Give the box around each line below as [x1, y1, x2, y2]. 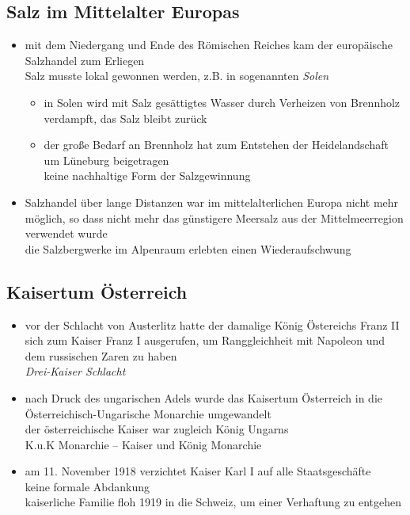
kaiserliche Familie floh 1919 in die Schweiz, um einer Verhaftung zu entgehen [25, 494, 402, 510]
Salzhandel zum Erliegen [25, 51, 145, 68]
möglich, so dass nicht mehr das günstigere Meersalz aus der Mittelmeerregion [25, 209, 404, 226]
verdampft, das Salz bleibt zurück [44, 109, 207, 126]
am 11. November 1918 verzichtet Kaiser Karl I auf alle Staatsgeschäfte [25, 463, 371, 479]
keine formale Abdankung [25, 478, 150, 494]
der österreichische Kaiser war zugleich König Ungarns [25, 421, 289, 437]
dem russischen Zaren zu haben [25, 347, 177, 364]
